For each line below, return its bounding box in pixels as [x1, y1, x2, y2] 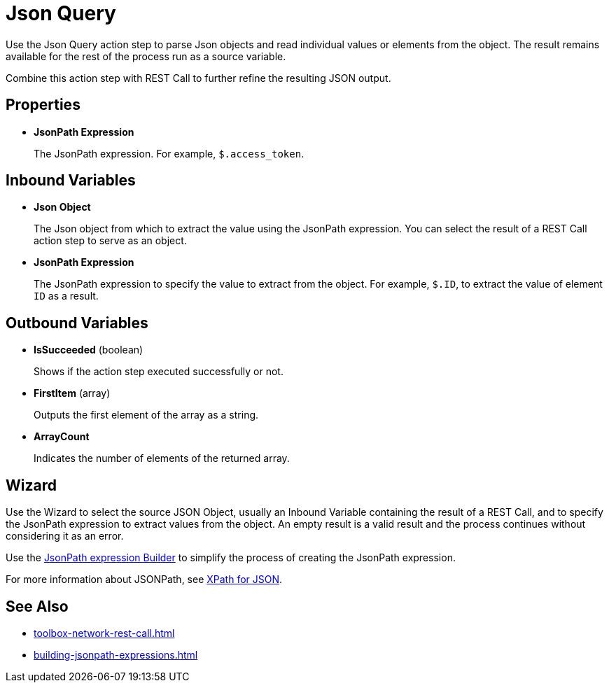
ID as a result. [34, 290, 99, 302]
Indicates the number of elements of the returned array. [34, 452, 290, 465]
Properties [6, 96, 80, 114]
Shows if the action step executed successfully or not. [34, 365, 283, 378]
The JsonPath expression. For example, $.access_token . [34, 147, 304, 160]
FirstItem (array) [34, 387, 111, 400]
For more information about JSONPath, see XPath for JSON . [6, 573, 283, 586]
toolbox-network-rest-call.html [34, 626, 175, 639]
